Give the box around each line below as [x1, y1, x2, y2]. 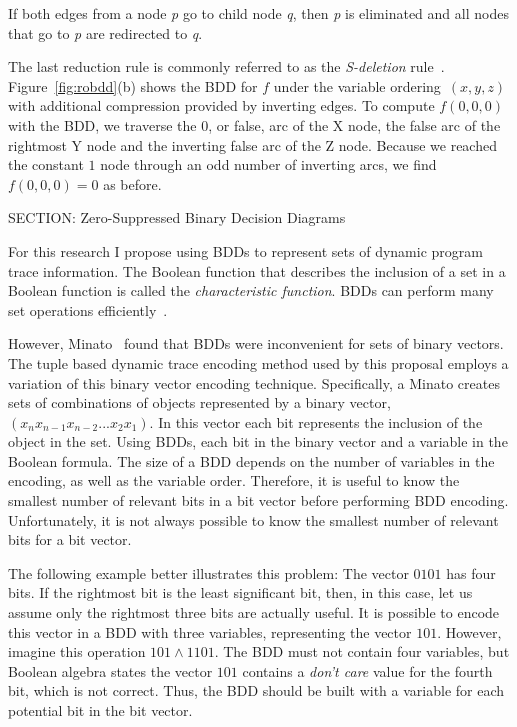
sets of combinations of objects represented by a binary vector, [8, 392, 391, 413]
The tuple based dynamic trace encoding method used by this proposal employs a [8, 352, 509, 373]
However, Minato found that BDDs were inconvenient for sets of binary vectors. [8, 333, 504, 354]
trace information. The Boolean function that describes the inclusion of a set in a [8, 260, 506, 281]
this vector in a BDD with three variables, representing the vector [8, 621, 412, 642]
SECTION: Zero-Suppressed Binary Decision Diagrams [8, 207, 346, 228]
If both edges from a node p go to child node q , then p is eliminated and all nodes [8, 3, 509, 23]
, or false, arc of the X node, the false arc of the [208, 114, 501, 135]
